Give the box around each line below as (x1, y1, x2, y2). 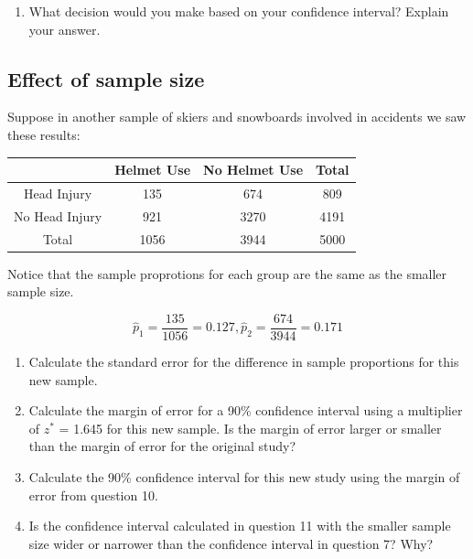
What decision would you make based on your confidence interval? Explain (28, 2, 449, 20)
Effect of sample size (7, 64, 205, 92)
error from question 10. (28, 485, 158, 504)
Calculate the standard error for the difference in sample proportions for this (28, 351, 459, 371)
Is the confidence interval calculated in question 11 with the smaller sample (28, 516, 451, 535)
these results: (7, 124, 81, 144)
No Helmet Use (203, 160, 304, 179)
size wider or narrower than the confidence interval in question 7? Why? (28, 533, 434, 553)
